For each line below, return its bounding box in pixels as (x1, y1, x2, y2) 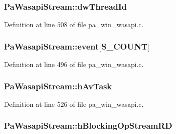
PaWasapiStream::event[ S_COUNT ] (4, 40, 151, 52)
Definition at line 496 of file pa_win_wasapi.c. (4, 59, 144, 69)
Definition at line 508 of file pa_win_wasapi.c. (4, 19, 144, 30)
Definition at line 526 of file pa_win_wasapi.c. (4, 99, 144, 109)
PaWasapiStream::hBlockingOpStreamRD (4, 119, 173, 132)
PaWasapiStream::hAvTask (4, 80, 112, 92)
